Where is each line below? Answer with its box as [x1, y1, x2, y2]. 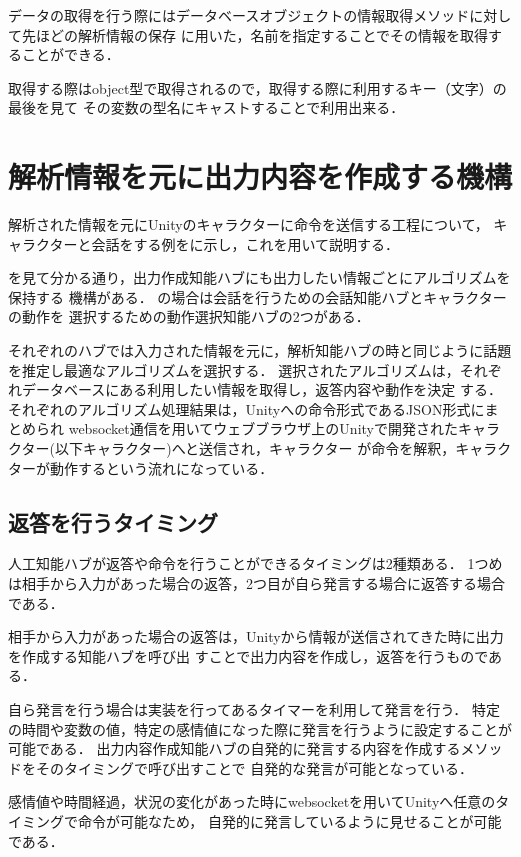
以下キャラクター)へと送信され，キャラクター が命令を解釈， [54, 438, 456, 459]
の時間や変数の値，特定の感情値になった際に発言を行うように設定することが [8, 718, 512, 739]
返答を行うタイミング [8, 506, 218, 537]
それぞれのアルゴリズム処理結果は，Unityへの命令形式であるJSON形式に [8, 398, 485, 419]
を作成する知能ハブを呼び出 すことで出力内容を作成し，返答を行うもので [8, 645, 489, 666]
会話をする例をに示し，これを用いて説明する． [91, 233, 400, 254]
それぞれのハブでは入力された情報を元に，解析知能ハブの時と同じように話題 [8, 340, 512, 361]
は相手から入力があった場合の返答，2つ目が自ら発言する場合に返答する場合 [8, 573, 505, 594]
